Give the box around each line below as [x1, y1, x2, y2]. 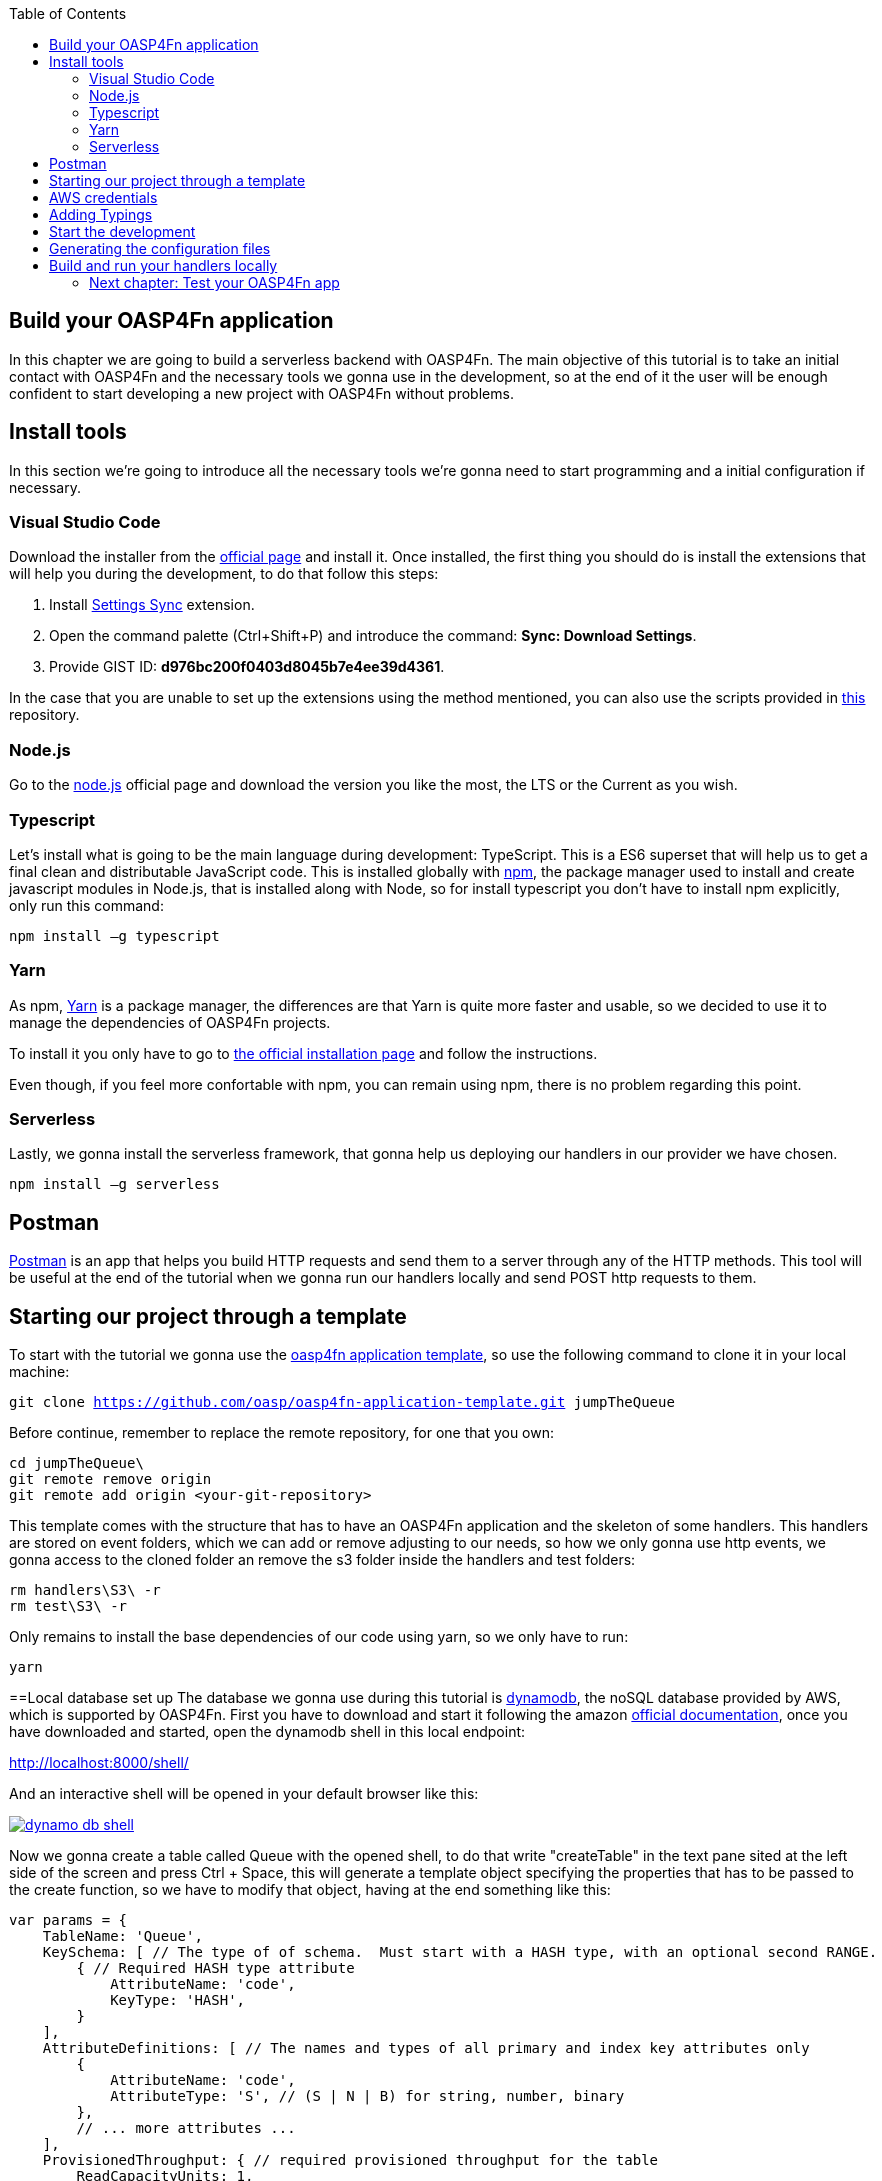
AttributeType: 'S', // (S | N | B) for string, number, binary [110, 2088, 625, 2105]
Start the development [49, 223, 196, 240]
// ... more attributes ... [76, 2120, 296, 2137]
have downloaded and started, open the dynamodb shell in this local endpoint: [9, 1723, 526, 1741]
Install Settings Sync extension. [49, 596, 255, 614]
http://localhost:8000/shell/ [9, 1754, 189, 1772]
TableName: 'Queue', [42, 1928, 203, 1945]
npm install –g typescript [9, 927, 220, 944]
